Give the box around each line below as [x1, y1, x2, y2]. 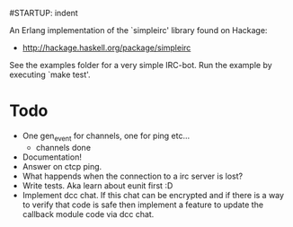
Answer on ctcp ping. [22, 161, 102, 171]
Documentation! [22, 152, 83, 162]
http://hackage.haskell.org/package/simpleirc [22, 42, 191, 53]
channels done [35, 142, 92, 153]
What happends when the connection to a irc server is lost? [22, 170, 244, 181]
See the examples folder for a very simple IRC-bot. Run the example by [9, 60, 272, 70]
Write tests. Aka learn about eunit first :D [22, 179, 173, 191]
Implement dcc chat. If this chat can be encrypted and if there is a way [22, 189, 285, 200]
